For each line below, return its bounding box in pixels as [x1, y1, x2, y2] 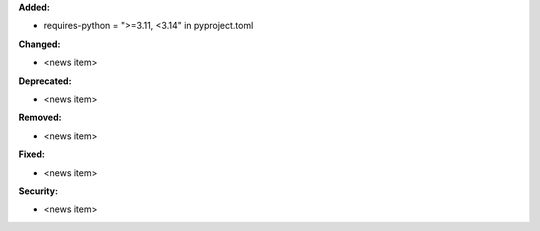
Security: [18, 185, 59, 197]
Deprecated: [18, 75, 72, 87]
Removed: [18, 111, 62, 124]
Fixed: [18, 148, 45, 160]
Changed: [18, 38, 61, 50]
